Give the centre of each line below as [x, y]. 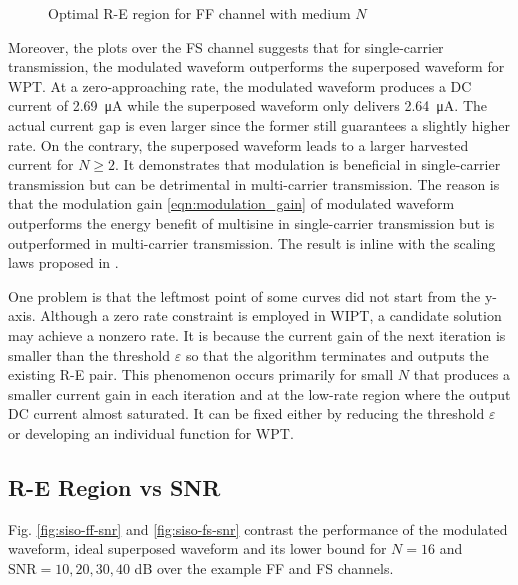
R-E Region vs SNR [114, 486]
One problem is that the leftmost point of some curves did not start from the [244, 295]
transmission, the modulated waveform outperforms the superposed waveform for [256, 66]
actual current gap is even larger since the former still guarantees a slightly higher [259, 124]
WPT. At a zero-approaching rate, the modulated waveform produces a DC [240, 85]
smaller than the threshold [89, 354]
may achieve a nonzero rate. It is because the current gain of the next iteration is [257, 334]
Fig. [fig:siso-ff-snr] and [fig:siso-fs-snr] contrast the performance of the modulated [258, 528]
